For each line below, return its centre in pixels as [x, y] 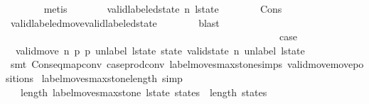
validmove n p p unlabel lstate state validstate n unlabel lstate [160, 50]
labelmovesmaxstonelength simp [112, 77]
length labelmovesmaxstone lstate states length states [144, 92]
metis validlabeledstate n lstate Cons [163, 8]
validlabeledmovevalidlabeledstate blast [115, 22]
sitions [20, 77]
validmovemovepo [326, 64]
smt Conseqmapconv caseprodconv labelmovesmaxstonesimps [146, 64]
